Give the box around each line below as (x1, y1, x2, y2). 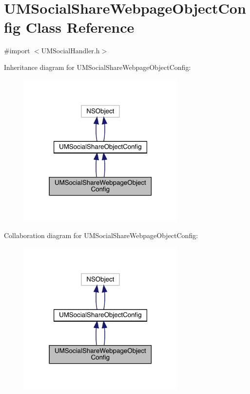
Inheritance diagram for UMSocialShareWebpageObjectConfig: (4, 62, 191, 72)
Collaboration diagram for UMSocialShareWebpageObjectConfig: (4, 230, 198, 241)
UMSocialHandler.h (41, 45, 100, 56)
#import (4, 45, 30, 56)
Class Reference (25, 17, 135, 37)
